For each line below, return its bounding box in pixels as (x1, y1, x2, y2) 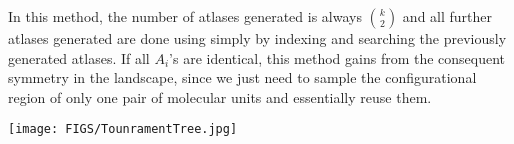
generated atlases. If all (8, 47, 150, 68)
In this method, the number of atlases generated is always (8, 6, 362, 26)
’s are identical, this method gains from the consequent (169, 47, 506, 68)
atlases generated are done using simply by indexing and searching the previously (8, 28, 507, 48)
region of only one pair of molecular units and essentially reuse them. (8, 86, 432, 107)
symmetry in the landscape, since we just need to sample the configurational (8, 67, 477, 88)
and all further (402, 6, 493, 26)
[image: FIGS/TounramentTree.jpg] (8, 122, 238, 137)
